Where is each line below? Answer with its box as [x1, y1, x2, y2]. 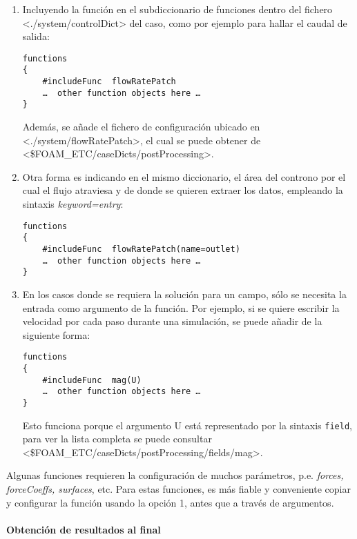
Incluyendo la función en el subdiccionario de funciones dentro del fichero [22, 2, 333, 16]
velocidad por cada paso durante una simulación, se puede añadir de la [22, 314, 322, 329]
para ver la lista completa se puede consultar [22, 431, 212, 446]
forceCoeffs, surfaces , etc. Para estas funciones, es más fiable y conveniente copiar [6, 482, 351, 496]
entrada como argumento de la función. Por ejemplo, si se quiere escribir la [22, 300, 340, 315]
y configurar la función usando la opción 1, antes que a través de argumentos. [6, 495, 334, 509]
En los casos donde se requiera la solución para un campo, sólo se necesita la [22, 286, 347, 301]
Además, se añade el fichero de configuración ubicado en [22, 119, 260, 134]
